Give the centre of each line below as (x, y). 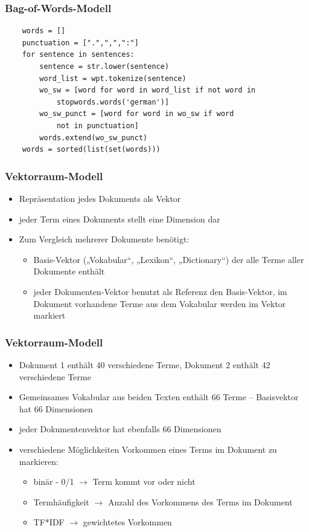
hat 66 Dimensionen (56, 408)
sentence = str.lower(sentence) (104, 66)
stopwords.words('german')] (113, 102)
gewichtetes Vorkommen (127, 522)
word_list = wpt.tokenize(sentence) (113, 78)
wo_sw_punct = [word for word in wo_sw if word (137, 114)
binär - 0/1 (54, 482)
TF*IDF (49, 522)
